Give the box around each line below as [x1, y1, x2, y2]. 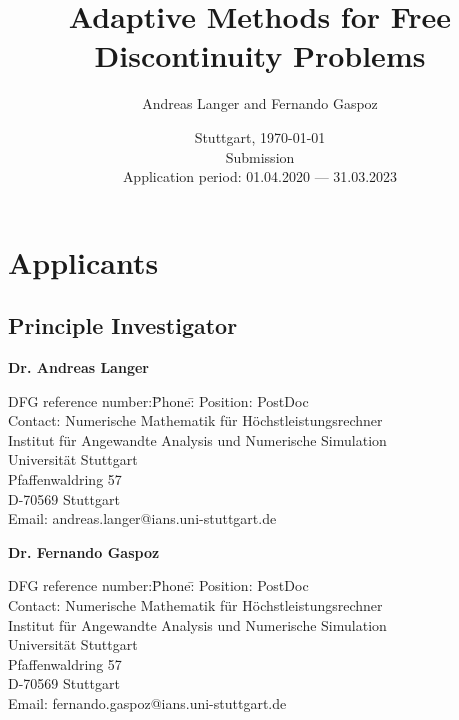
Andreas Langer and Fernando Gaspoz [142, 93, 378, 114]
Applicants [8, 241, 159, 282]
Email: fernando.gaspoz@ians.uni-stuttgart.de [8, 692, 287, 713]
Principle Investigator [8, 310, 238, 341]
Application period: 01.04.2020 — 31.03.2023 [122, 166, 398, 187]
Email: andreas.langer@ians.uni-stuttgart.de [8, 508, 277, 529]
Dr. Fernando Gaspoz [8, 541, 160, 562]
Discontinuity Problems [94, 35, 426, 76]
